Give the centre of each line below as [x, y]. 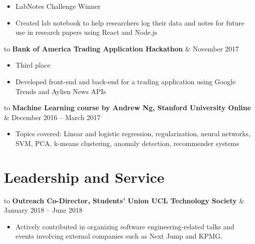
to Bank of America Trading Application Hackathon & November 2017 [122, 48]
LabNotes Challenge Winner [58, 6]
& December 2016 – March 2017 [52, 117]
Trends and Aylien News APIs [61, 91]
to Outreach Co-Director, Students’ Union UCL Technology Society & [124, 200]
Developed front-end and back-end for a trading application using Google [126, 81]
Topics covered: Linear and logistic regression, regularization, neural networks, [133, 134]
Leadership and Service [84, 177]
